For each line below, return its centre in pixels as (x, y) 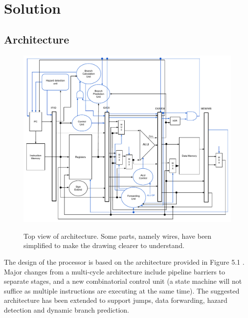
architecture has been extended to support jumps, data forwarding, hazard (116, 300)
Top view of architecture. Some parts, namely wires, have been (118, 236)
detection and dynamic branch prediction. (67, 309)
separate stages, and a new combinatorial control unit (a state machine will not (123, 281)
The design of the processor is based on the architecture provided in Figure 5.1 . (124, 261)
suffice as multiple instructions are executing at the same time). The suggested (122, 290)
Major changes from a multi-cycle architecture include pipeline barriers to (114, 271)
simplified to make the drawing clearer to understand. (104, 245)
